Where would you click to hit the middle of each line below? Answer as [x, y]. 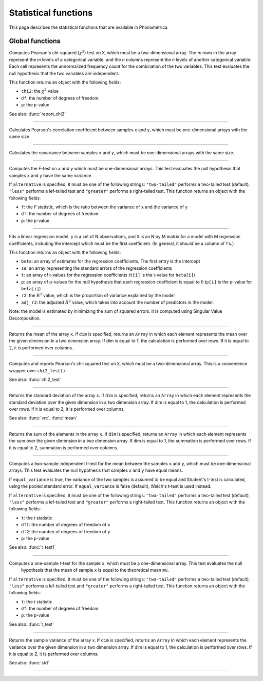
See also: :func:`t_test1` [32, 547]
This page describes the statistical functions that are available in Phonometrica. [89, 27]
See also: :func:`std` [29, 663]
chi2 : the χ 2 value [40, 91]
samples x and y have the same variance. [51, 175]
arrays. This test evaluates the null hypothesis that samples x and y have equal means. [96, 470]
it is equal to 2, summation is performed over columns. [64, 448]
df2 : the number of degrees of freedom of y [66, 531]
